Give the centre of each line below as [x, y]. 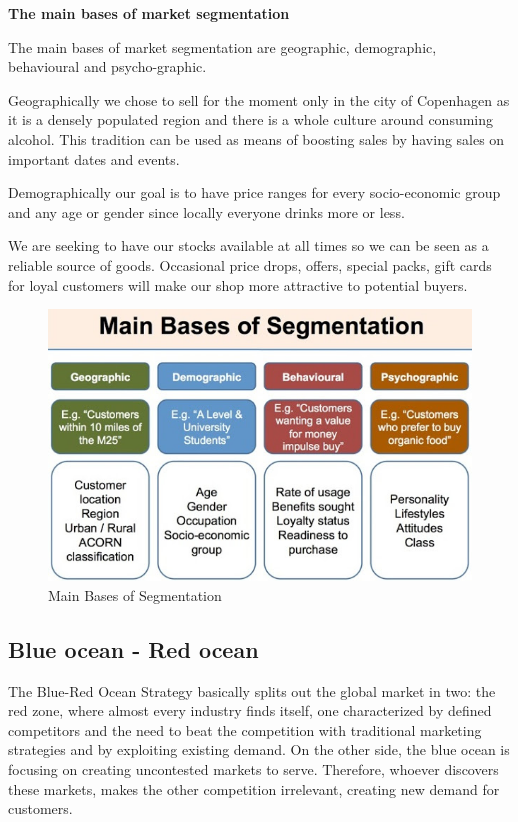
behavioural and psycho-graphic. [107, 66]
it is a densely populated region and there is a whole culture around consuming [251, 119]
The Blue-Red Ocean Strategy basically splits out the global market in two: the [252, 690]
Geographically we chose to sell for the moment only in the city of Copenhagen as [259, 99]
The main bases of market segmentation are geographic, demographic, [222, 46]
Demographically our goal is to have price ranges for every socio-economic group [254, 192]
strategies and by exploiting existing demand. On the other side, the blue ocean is [259, 749]
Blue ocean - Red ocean [133, 648]
